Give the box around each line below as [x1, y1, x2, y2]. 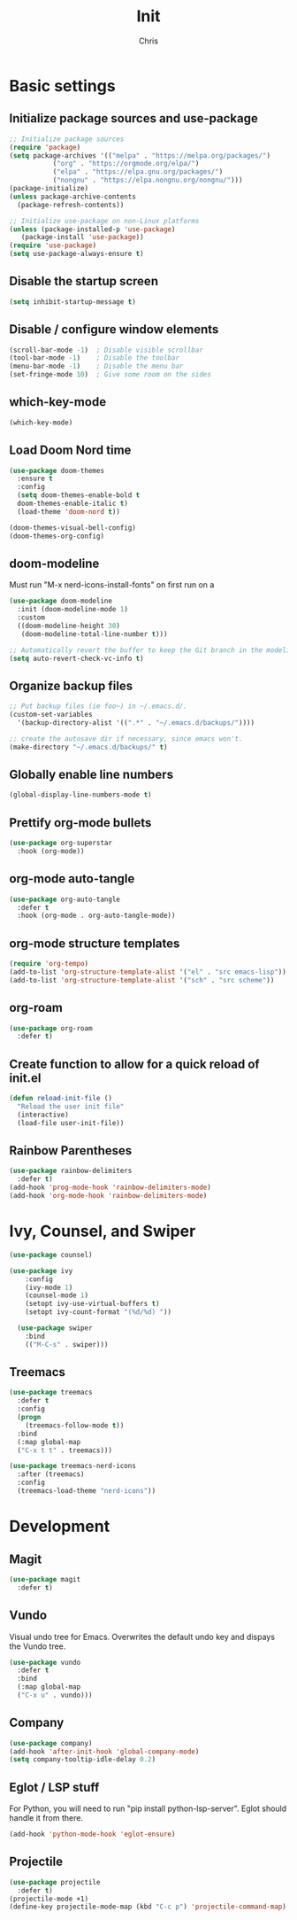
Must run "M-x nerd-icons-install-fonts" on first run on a [9, 579, 215, 590]
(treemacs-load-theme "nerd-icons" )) [17, 1487, 156, 1496]
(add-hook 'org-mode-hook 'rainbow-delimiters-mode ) [9, 1192, 208, 1201]
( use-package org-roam [9, 1023, 93, 1033]
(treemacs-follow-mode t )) [25, 1420, 125, 1430]
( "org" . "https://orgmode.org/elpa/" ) [52, 159, 200, 168]
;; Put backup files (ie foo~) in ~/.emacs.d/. [9, 702, 188, 711]
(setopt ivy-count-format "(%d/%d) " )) [25, 1308, 172, 1317]
